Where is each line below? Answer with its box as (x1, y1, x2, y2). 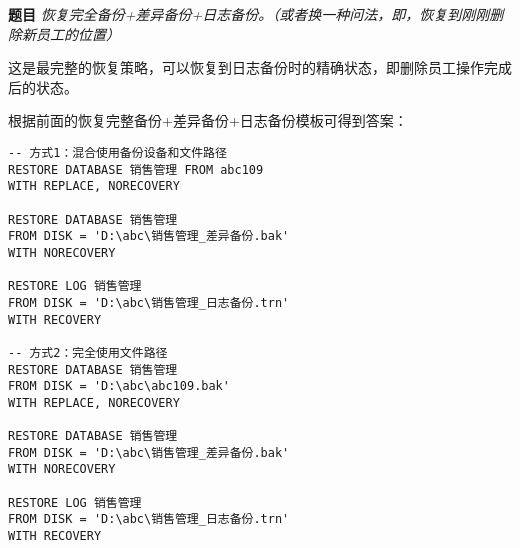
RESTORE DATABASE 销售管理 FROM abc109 (8, 162, 264, 177)
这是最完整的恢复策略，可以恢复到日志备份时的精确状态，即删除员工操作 (8, 57, 484, 78)
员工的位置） (35, 23, 120, 44)
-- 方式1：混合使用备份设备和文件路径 (8, 145, 227, 160)
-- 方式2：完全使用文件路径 (8, 345, 168, 360)
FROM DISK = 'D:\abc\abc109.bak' (8, 379, 230, 394)
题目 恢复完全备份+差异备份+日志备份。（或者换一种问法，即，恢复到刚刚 (8, 4, 490, 24)
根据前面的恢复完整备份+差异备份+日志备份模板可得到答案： (8, 110, 408, 131)
